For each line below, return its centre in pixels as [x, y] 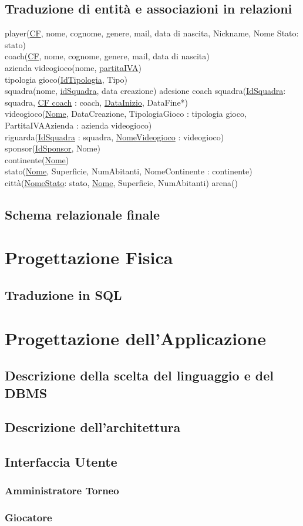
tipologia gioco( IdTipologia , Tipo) [66, 79]
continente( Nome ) [37, 159]
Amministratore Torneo [62, 490]
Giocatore [28, 517]
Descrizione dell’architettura [93, 427]
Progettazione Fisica [89, 257]
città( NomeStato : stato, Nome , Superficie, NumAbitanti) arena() [121, 182]
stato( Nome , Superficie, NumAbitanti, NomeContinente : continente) [129, 171]
